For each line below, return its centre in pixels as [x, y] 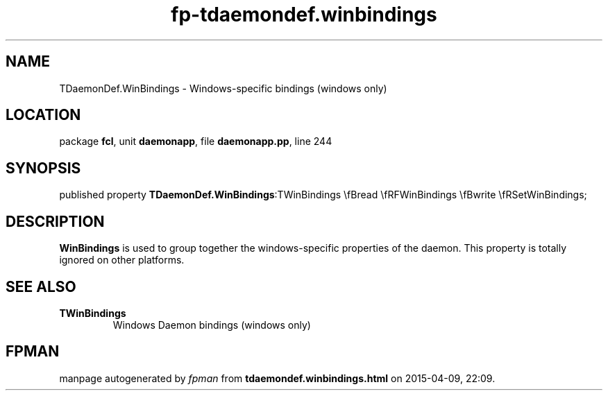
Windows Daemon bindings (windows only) [212, 325]
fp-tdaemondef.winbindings [304, 15]
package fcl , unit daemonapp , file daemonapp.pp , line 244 [196, 141]
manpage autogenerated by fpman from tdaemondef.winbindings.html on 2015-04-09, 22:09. [277, 378]
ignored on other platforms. [122, 260]
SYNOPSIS [43, 168]
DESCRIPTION [55, 221]
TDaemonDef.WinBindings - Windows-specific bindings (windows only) [223, 88]
